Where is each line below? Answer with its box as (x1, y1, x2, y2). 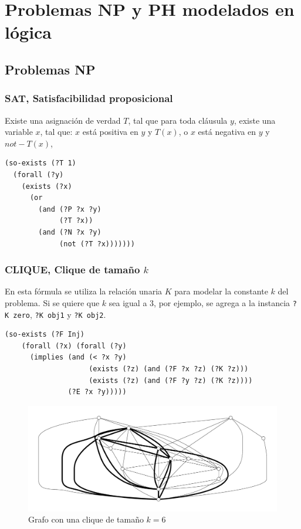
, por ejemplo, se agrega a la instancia (154, 296, 290, 308)
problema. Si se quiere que (5, 296, 100, 308)
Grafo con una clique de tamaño (28, 513, 144, 525)
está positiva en (82, 126, 138, 138)
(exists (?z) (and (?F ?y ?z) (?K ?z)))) (89, 376, 253, 385)
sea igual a (109, 296, 147, 308)
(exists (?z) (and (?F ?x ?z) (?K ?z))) (89, 365, 249, 373)
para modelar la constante (174, 285, 268, 297)
